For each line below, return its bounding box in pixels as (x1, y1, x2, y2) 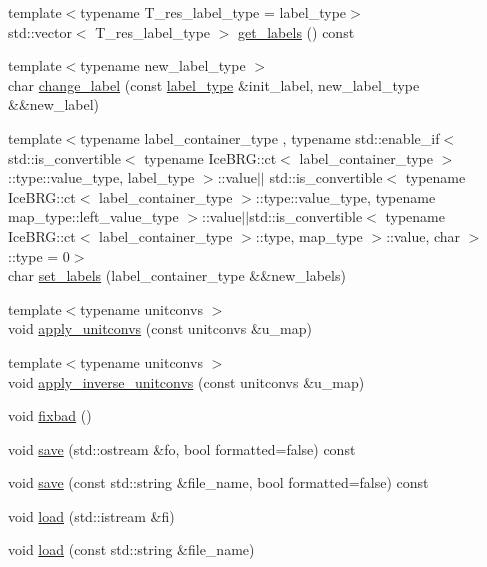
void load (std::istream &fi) (8, 505, 175, 526)
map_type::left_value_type (8, 206, 179, 227)
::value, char (386, 225, 461, 246)
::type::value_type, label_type (8, 167, 195, 188)
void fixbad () (8, 405, 92, 426)
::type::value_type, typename (255, 186, 436, 207)
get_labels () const (238, 21, 355, 42)
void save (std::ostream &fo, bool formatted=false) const (8, 438, 356, 459)
